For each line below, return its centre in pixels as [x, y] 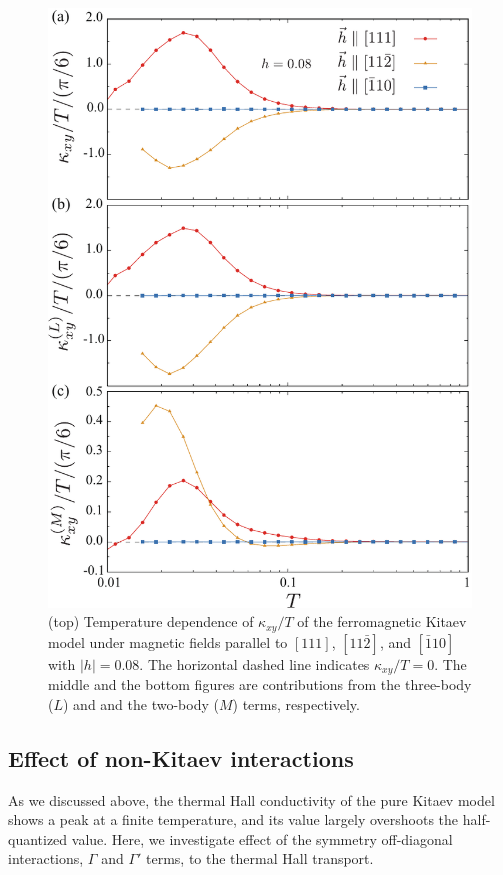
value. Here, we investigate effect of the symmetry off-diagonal [262, 838]
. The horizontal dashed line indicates [254, 663]
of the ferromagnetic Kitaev [382, 621]
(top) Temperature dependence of [151, 621]
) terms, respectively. [296, 703]
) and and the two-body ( [141, 703]
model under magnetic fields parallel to [168, 641]
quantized [38, 838]
